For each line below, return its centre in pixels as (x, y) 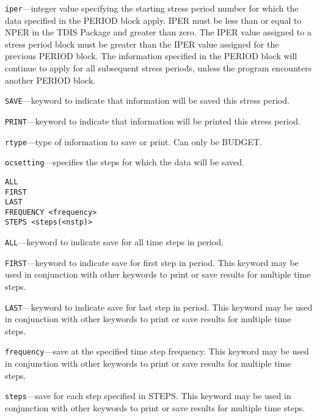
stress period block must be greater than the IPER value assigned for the (142, 44)
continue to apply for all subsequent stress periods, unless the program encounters (158, 68)
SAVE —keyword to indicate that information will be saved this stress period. (147, 100)
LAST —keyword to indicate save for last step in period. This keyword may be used (159, 307)
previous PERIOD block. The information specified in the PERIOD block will (151, 56)
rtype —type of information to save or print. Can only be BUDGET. (133, 141)
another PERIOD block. (50, 80)
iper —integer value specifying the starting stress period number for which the (152, 8)
